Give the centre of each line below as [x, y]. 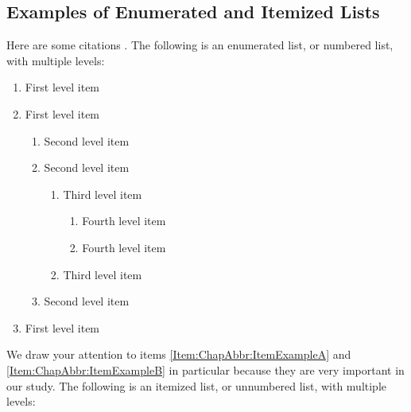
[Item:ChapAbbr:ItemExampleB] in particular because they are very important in [205, 369]
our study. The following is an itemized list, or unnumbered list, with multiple [197, 385]
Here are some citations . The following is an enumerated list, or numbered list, [200, 45]
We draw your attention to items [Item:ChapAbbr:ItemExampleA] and [179, 354]
